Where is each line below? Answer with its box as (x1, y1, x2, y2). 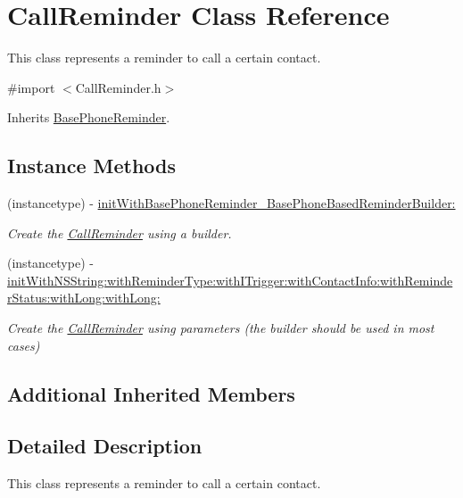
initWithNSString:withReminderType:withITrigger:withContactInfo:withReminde (7, 270, 453, 289)
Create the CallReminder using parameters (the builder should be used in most (7, 319, 434, 337)
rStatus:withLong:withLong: (7, 288, 161, 307)
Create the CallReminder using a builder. (7, 223, 232, 242)
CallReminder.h (75, 78, 161, 96)
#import (7, 78, 55, 96)
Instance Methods (7, 152, 176, 179)
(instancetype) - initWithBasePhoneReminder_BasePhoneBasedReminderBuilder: (7, 194, 456, 212)
